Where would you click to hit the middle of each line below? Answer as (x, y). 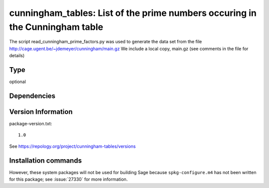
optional (17, 82)
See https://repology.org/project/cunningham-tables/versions (72, 146)
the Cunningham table (56, 27)
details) (17, 56)
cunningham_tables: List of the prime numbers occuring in (133, 13)
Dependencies (32, 96)
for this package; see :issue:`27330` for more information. (68, 180)
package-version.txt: (31, 123)
